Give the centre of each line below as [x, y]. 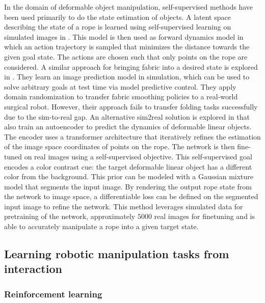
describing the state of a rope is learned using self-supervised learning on [118, 27]
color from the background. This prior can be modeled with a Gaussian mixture [129, 176]
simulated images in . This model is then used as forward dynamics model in [124, 36]
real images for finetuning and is [204, 216]
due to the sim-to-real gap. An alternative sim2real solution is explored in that [127, 116]
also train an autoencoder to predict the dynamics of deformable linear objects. [128, 127]
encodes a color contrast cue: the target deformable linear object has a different [128, 166]
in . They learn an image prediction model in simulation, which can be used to [127, 77]
